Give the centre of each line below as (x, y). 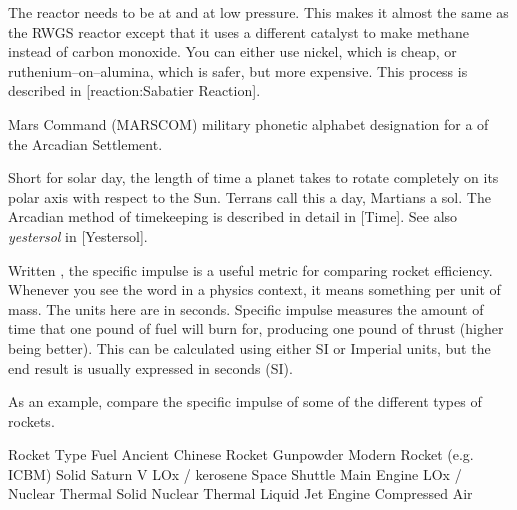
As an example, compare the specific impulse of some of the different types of (245, 401)
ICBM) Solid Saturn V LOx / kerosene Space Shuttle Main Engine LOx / (235, 473)
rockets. (31, 420)
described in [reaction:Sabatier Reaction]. (134, 90)
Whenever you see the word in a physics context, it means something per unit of (254, 289)
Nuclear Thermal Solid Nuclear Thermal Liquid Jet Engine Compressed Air (240, 493)
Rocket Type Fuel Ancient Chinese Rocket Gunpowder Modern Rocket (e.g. (241, 454)
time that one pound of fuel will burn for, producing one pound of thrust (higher (256, 328)
